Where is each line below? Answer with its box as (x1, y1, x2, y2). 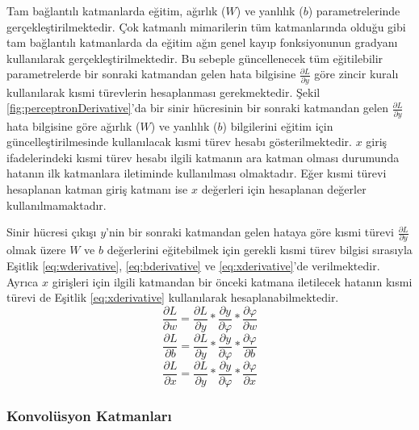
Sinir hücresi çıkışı (6, 223, 97, 240)
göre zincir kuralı (314, 65, 399, 82)
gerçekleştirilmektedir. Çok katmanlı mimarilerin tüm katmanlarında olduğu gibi (6, 18, 406, 35)
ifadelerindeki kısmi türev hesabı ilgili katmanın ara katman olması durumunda (6, 148, 400, 165)
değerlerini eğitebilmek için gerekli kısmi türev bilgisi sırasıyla (107, 241, 413, 258)
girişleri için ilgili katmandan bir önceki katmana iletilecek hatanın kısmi (52, 273, 413, 290)
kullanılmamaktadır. (6, 196, 107, 213)
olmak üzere (6, 241, 66, 258)
